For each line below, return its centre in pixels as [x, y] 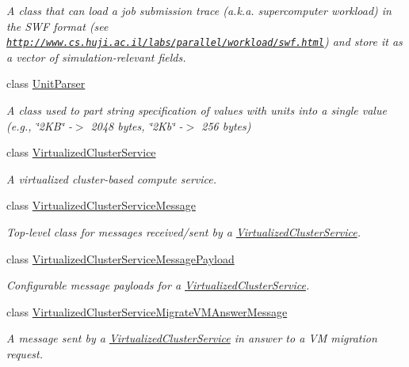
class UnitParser [46, 83]
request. [25, 353]
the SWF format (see [57, 26]
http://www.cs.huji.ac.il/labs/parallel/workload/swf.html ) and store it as [204, 42]
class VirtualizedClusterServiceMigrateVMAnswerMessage [147, 311]
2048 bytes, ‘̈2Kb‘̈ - [137, 125]
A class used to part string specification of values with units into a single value [197, 110]
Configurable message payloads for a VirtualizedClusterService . [158, 285]
